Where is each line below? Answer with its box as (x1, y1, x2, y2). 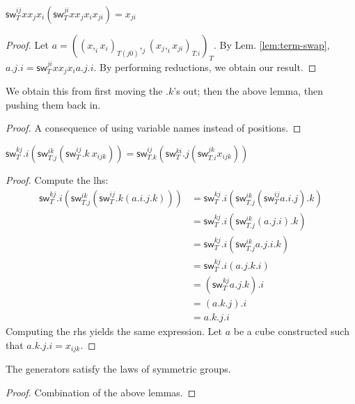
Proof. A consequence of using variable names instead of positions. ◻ (6, 121, 301, 135)
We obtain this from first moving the (6, 84, 163, 98)
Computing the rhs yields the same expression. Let (6, 324, 222, 339)
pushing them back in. (6, 97, 101, 111)
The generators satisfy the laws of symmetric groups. (6, 362, 231, 376)
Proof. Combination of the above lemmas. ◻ (6, 384, 196, 399)
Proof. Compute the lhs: (6, 173, 109, 187)
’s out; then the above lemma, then (173, 84, 324, 98)
